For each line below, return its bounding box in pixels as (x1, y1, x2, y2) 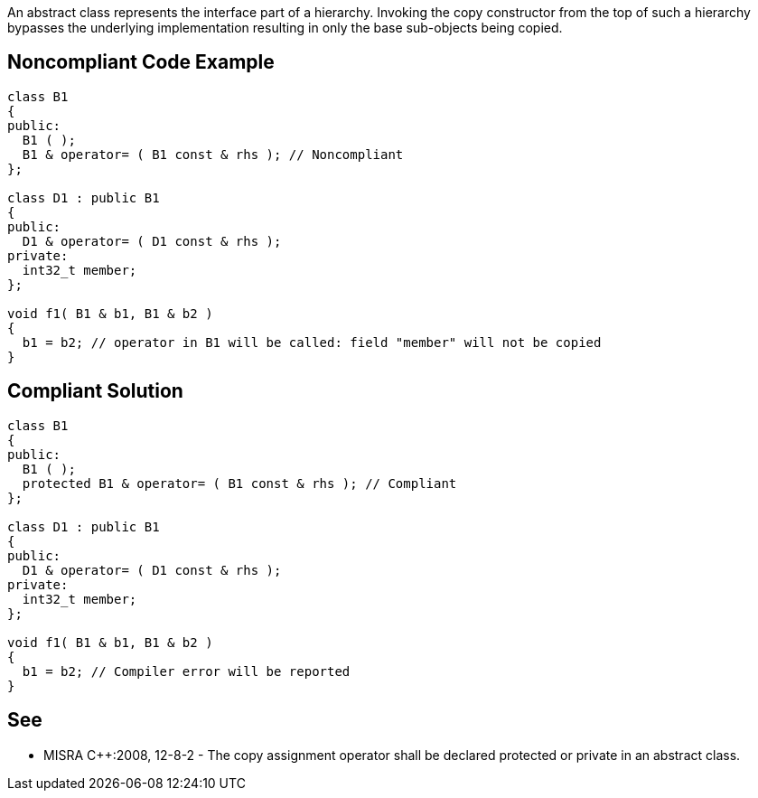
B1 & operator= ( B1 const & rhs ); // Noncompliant (22, 146, 404, 162)
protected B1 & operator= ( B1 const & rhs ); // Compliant (22, 475, 457, 491)
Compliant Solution (7, 380, 183, 403)
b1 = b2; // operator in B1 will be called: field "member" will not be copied (22, 334, 602, 350)
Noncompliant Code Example (7, 51, 275, 74)
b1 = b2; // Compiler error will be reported (22, 663, 351, 679)
